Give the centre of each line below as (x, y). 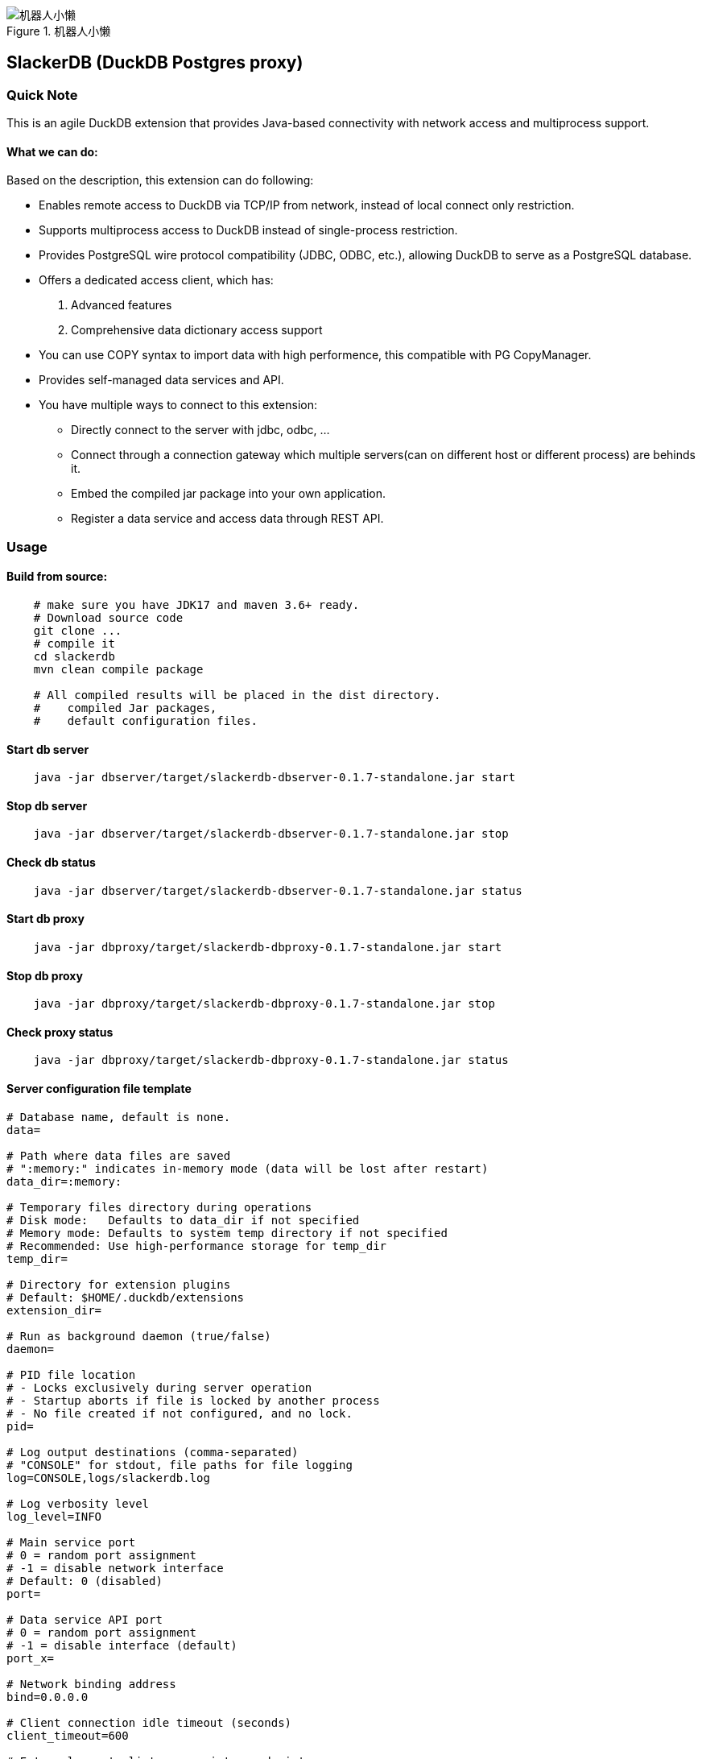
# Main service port (71, 1542)
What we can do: (52, 151)
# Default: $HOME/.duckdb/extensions (126, 1297)
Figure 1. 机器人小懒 (59, 31)
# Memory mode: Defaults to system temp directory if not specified (227, 1233)
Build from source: (57, 577)
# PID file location (71, 1374)
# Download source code (108, 618)
